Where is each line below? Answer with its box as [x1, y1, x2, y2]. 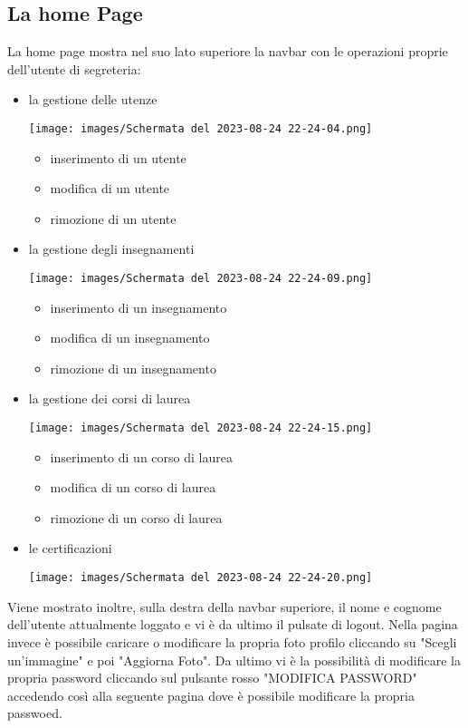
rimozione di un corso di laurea [50, 508, 223, 527]
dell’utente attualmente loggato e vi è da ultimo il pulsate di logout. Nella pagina [7, 615, 458, 634]
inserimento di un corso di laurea [50, 447, 233, 466]
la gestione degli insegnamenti [28, 239, 195, 258]
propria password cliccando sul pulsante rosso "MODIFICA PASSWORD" [7, 668, 417, 687]
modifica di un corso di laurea [50, 478, 216, 497]
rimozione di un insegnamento [50, 358, 216, 377]
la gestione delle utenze [28, 90, 158, 109]
